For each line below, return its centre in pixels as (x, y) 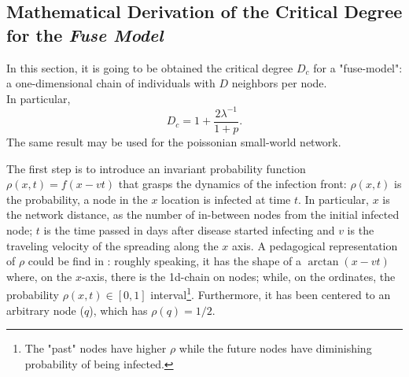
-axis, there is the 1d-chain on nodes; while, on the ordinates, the (238, 276)
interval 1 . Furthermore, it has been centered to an (271, 293)
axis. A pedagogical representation (315, 245)
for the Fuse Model (85, 34)
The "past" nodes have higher (96, 348)
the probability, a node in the (77, 199)
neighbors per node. (279, 83)
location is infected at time (226, 199)
